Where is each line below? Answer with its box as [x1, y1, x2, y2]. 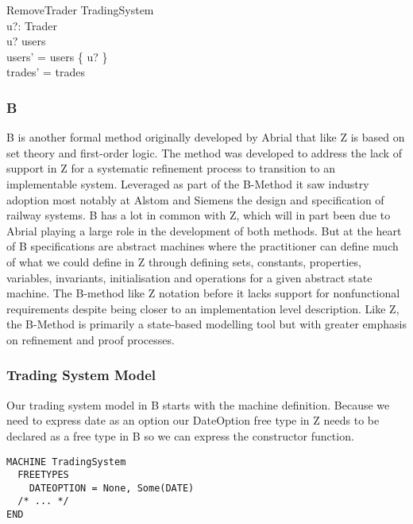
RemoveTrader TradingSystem [6, 2, 154, 17]
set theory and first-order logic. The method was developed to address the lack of [6, 144, 402, 161]
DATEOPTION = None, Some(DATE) [29, 482, 195, 494]
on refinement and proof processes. [6, 331, 175, 347]
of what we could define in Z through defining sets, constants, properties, [6, 253, 361, 270]
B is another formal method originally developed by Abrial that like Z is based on [6, 129, 405, 146]
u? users [6, 33, 46, 49]
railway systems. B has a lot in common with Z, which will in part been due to [6, 207, 391, 223]
